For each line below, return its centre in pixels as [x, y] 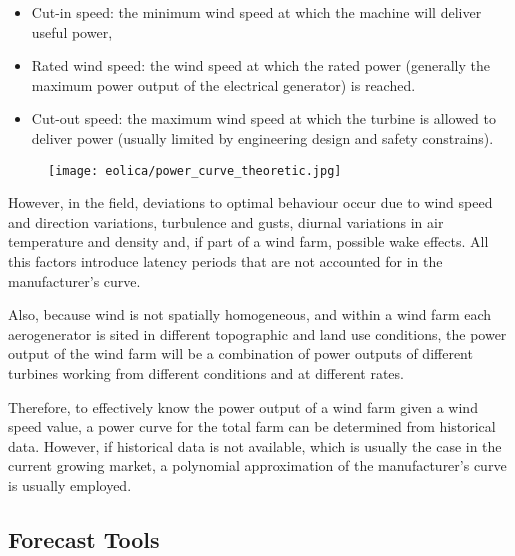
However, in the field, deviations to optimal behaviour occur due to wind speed [250, 202]
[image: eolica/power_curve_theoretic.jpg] [195, 170]
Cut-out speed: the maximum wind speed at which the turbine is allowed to [263, 118]
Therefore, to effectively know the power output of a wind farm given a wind [243, 406]
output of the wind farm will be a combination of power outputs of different [240, 353]
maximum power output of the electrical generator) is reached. [223, 84]
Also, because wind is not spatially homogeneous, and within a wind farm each [250, 314]
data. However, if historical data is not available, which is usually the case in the [255, 445]
